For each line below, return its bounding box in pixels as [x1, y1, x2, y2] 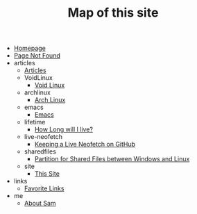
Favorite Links [24, 184, 65, 192]
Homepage [13, 44, 46, 53]
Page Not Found [13, 51, 60, 60]
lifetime [24, 118, 46, 126]
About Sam [24, 199, 57, 208]
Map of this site [67, 5, 159, 21]
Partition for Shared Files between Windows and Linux [34, 155, 190, 163]
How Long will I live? [34, 125, 94, 133]
